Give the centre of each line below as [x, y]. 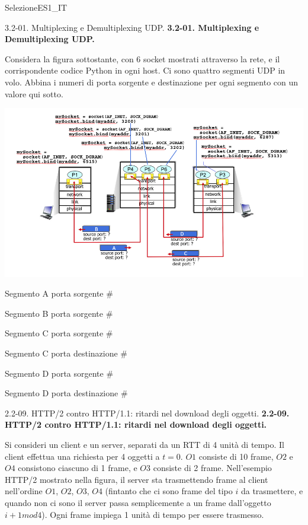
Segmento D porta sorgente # [59, 373]
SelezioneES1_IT [36, 7]
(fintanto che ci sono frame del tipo [169, 491]
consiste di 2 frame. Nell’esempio [212, 468]
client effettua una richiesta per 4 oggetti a [82, 456]
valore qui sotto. [34, 93]
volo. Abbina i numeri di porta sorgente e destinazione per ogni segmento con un [152, 82]
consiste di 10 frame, [236, 456]
